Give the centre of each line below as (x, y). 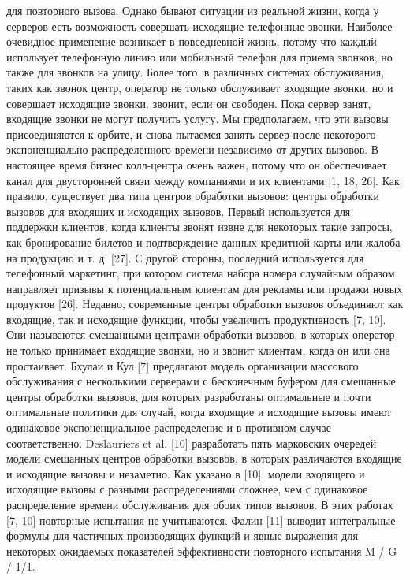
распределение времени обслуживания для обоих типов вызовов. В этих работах (200, 504)
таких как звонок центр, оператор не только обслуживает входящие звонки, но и (200, 87)
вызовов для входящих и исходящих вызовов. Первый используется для (179, 211)
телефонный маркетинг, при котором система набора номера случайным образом (201, 273)
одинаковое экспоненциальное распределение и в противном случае (169, 428)
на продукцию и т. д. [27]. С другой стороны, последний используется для (185, 257)
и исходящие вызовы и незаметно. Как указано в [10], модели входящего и (186, 473)
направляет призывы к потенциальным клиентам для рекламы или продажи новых (205, 288)
